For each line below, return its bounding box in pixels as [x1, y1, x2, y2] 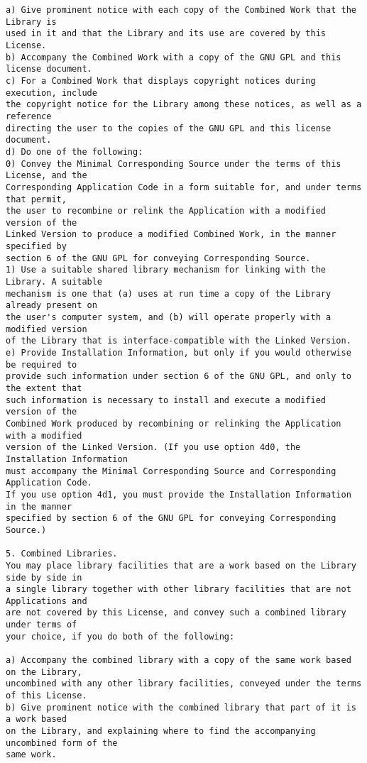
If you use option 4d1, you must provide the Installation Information [6, 489, 351, 500]
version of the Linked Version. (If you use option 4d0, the [6, 442, 301, 453]
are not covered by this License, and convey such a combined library [6, 608, 346, 618]
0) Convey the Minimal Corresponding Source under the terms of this [6, 158, 341, 169]
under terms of [6, 620, 77, 630]
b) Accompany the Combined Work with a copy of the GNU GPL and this [6, 52, 341, 62]
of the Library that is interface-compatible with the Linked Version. [6, 336, 351, 346]
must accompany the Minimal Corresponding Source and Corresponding [6, 466, 336, 476]
